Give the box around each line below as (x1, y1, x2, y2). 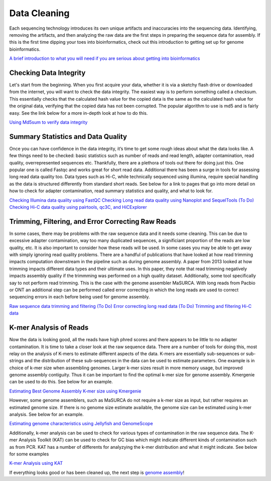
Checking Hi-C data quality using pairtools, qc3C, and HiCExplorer (9, 204, 148, 210)
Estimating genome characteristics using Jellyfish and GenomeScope (9, 421, 153, 427)
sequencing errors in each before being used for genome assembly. (9, 294, 150, 300)
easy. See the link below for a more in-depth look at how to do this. (9, 110, 148, 116)
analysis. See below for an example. (9, 412, 84, 418)
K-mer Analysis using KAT (9, 460, 63, 466)
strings (9, 358, 24, 364)
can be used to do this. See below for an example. (9, 379, 113, 385)
